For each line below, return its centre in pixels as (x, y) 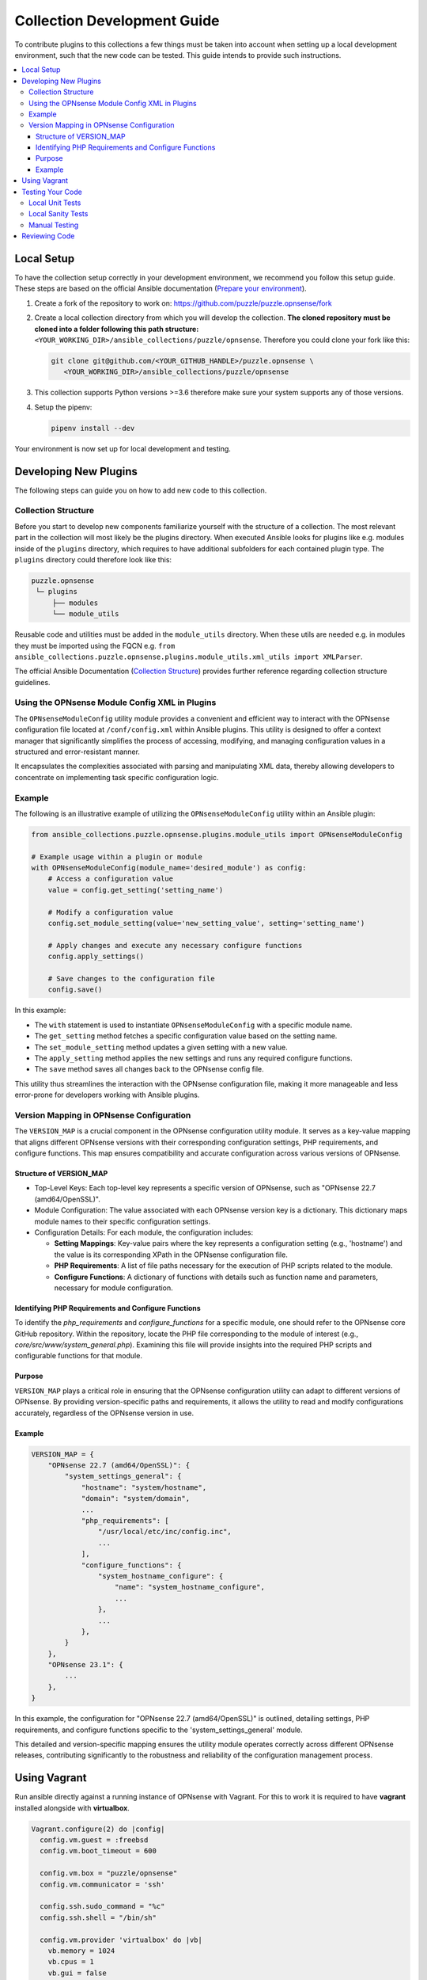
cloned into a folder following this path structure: (117, 329)
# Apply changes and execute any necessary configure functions (175, 945)
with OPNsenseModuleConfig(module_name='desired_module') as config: (169, 868)
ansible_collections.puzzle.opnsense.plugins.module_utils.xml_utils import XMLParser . (189, 657)
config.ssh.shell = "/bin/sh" (98, 1917)
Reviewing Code (48, 236)
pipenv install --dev (93, 428)
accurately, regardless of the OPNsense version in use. (104, 1413)
